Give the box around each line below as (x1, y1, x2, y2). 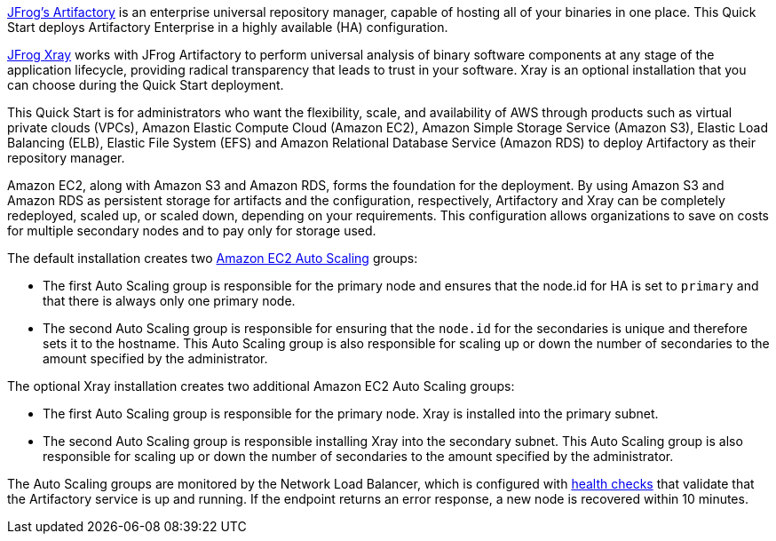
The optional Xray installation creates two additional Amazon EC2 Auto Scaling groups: (7, 378, 515, 394)
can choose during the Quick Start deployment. (7, 77, 284, 92)
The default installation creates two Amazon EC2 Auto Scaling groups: (7, 251, 418, 266)
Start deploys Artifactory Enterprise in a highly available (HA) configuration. (7, 20, 448, 35)
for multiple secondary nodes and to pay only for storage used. (7, 223, 376, 238)
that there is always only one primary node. (43, 293, 296, 308)
